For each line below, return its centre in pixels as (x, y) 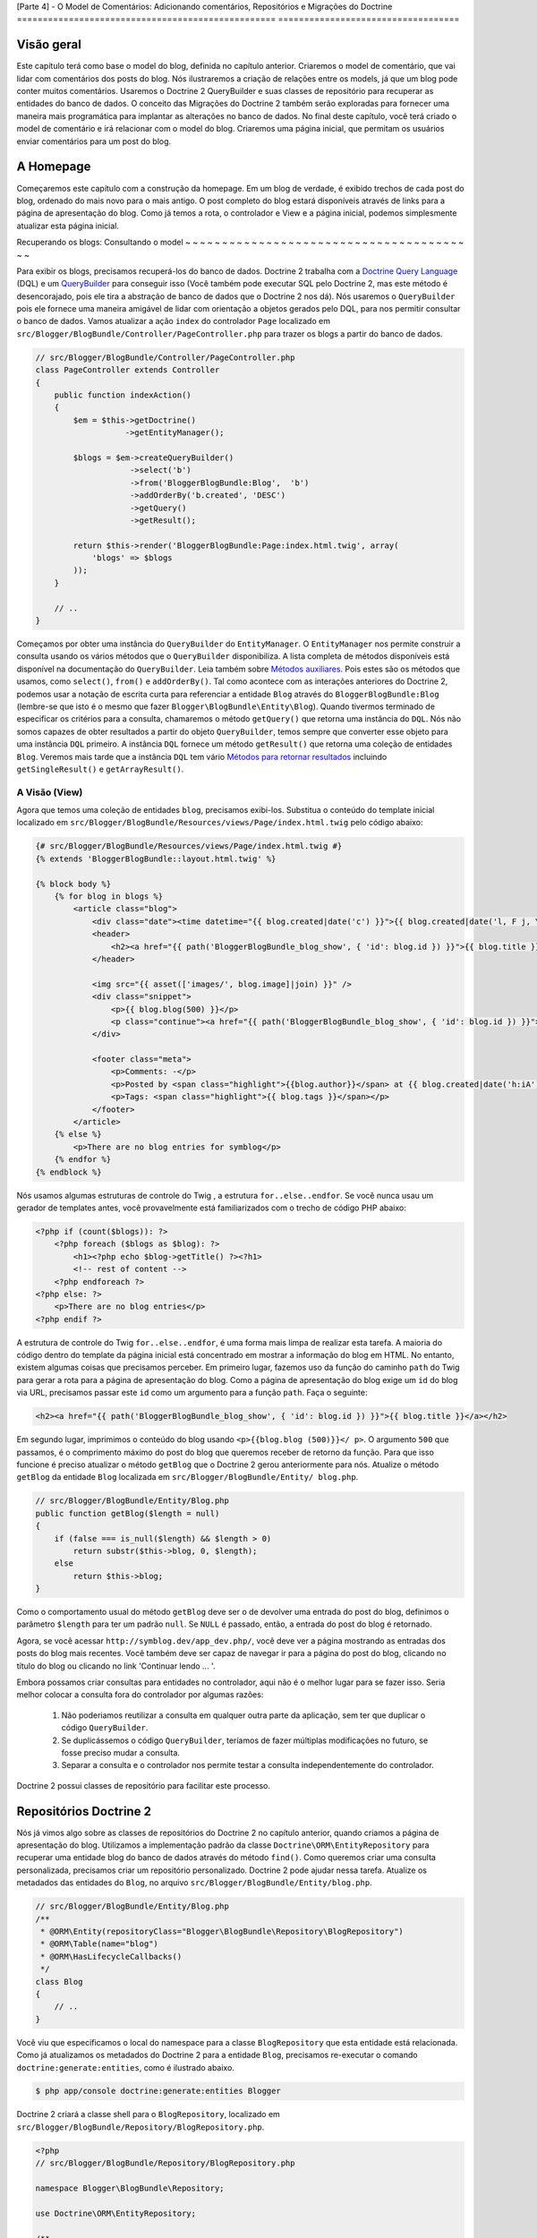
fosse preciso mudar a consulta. (121, 1752)
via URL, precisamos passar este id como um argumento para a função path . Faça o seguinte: (192, 1393)
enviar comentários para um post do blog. (94, 141)
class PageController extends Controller (128, 370)
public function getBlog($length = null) (128, 1513)
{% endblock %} (68, 1172)
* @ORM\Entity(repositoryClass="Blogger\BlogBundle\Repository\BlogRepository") (222, 1931)
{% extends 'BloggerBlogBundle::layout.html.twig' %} (156, 858)
